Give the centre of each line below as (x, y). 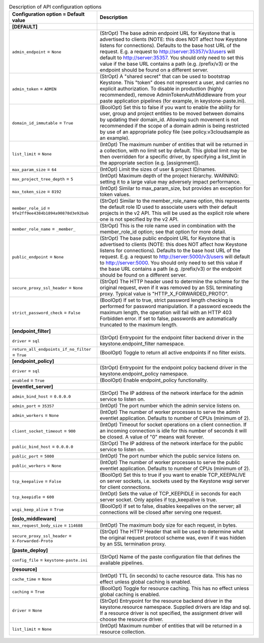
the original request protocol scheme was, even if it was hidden (173, 538)
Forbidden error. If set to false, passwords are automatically (168, 319)
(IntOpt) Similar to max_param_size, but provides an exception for (175, 188)
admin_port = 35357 (33, 406)
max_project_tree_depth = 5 (43, 179)
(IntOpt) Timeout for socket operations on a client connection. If (173, 425)
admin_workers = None (35, 415)
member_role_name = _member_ (44, 229)
